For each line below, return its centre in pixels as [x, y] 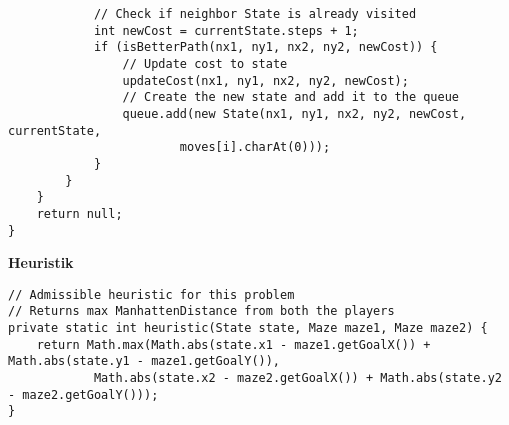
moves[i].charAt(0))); [255, 147]
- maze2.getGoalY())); [83, 394]
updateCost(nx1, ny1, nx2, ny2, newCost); [265, 80]
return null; [79, 213]
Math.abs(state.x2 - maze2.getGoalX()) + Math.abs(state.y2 [297, 378]
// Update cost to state [205, 63]
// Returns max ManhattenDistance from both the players [201, 311]
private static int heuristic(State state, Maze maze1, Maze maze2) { [248, 328]
